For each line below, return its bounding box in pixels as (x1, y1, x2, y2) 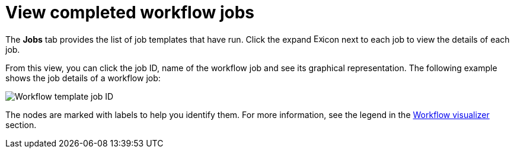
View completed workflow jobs (5, 2, 254, 23)
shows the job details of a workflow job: (5, 72, 161, 83)
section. (5, 119, 37, 130)
